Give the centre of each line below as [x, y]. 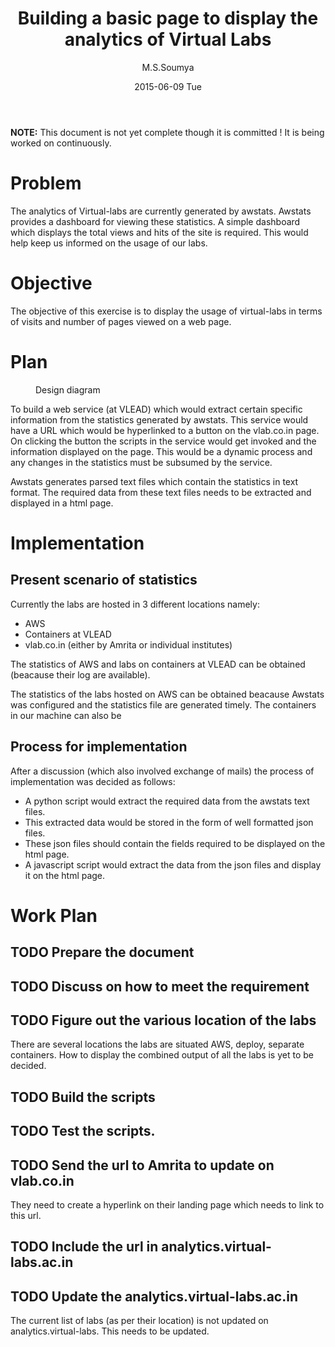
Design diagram [68, 389]
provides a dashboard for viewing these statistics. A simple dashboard [155, 221]
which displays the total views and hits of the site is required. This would [159, 232]
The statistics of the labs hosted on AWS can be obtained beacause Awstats [167, 694]
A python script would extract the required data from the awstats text [167, 801]
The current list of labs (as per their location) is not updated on [139, 1321]
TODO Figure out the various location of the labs [163, 1020]
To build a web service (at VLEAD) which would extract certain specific [156, 409]
